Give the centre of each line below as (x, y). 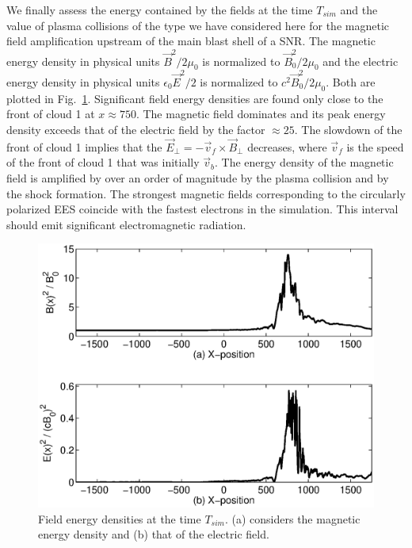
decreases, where (287, 146)
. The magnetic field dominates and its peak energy (261, 114)
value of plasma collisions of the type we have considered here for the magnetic (198, 25)
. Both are (351, 82)
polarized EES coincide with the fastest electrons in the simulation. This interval (202, 209)
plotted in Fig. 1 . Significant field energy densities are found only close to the (195, 98)
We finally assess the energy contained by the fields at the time (160, 10)
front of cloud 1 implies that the (84, 146)
